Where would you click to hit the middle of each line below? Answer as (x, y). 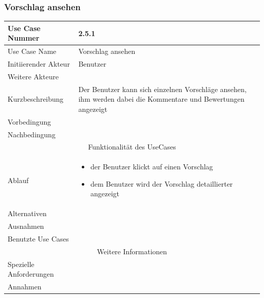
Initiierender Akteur (39, 64)
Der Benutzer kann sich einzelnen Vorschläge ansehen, (162, 89)
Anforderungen (31, 274)
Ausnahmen (26, 226)
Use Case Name (32, 51)
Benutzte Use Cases (38, 238)
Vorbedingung (29, 121)
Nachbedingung (32, 134)
